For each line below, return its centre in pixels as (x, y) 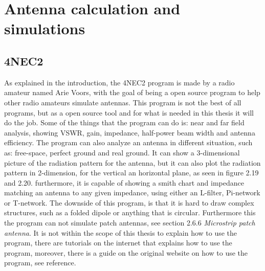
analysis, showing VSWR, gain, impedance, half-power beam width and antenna (130, 132)
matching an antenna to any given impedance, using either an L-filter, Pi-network (132, 193)
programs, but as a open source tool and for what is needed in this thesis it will (129, 112)
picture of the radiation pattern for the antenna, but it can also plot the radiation (132, 162)
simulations (45, 28)
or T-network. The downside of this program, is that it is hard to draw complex (129, 202)
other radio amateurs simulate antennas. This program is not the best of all (123, 102)
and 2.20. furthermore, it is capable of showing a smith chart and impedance (124, 182)
